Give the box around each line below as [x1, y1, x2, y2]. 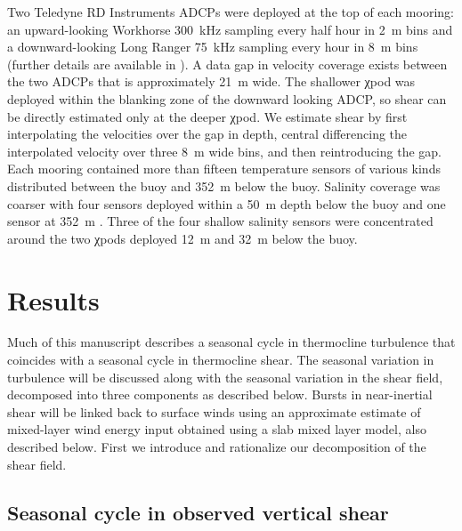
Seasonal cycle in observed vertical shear [7, 498, 389, 526]
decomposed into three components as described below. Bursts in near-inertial [7, 385, 433, 404]
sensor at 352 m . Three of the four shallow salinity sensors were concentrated [7, 212, 434, 230]
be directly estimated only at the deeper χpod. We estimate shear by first [7, 107, 408, 125]
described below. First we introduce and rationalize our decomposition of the [7, 438, 426, 455]
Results [7, 281, 100, 318]
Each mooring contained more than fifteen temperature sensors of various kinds [7, 159, 441, 178]
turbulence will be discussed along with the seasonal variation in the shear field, [7, 367, 443, 386]
